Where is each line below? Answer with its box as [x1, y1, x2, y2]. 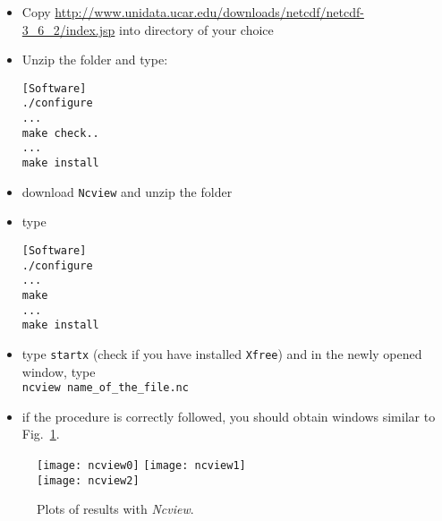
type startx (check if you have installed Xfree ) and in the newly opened [21, 344, 422, 363]
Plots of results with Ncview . [37, 500, 194, 518]
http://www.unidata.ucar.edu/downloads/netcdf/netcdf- [55, 3, 364, 21]
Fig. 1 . [21, 424, 60, 443]
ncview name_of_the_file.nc [21, 381, 189, 395]
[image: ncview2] [37, 474, 140, 487]
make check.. [21, 126, 99, 140]
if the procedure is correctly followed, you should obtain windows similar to [21, 406, 436, 425]
